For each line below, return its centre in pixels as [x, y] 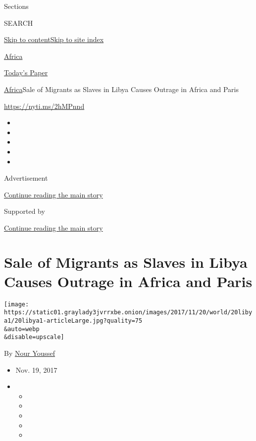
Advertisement [26, 178]
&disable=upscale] [34, 337]
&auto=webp [22, 329]
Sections [16, 6]
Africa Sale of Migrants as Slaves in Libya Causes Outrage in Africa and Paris [121, 89]
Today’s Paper [26, 73]
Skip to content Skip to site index [54, 39]
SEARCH [19, 23]
